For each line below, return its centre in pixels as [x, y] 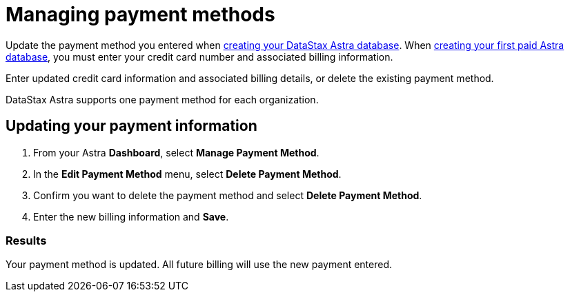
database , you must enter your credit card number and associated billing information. [199, 57]
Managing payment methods [140, 14]
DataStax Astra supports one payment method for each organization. [162, 99]
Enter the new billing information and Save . [131, 216]
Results [26, 240]
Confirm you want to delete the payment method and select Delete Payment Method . [228, 195]
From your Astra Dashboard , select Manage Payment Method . [176, 152]
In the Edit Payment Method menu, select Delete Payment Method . [187, 174]
